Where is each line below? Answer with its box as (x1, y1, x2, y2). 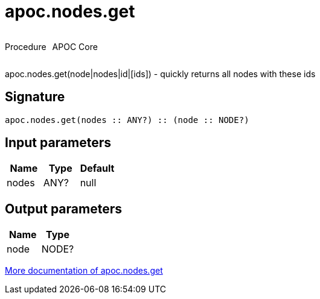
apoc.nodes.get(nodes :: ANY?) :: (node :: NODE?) (5, 115, 249, 125)
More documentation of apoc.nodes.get (5, 265, 163, 276)
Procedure (5, 41, 46, 52)
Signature (5, 89, 65, 105)
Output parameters (5, 201, 122, 216)
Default (80, 162, 115, 175)
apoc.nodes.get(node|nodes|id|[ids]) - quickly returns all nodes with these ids (5, 68, 316, 79)
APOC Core (52, 41, 98, 52)
